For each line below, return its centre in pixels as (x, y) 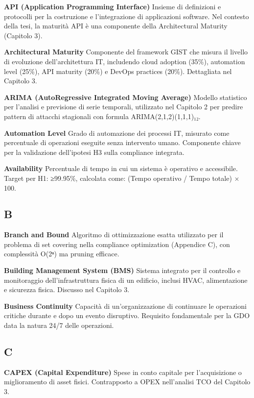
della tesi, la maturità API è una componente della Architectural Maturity (116, 26)
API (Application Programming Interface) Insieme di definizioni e (113, 6)
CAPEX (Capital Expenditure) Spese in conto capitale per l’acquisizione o (123, 372)
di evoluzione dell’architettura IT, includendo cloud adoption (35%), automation (125, 61)
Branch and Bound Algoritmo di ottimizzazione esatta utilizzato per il (114, 235)
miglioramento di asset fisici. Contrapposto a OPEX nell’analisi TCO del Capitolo (127, 382)
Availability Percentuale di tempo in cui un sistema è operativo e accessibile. (121, 168)
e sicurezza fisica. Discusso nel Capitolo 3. (67, 289)
